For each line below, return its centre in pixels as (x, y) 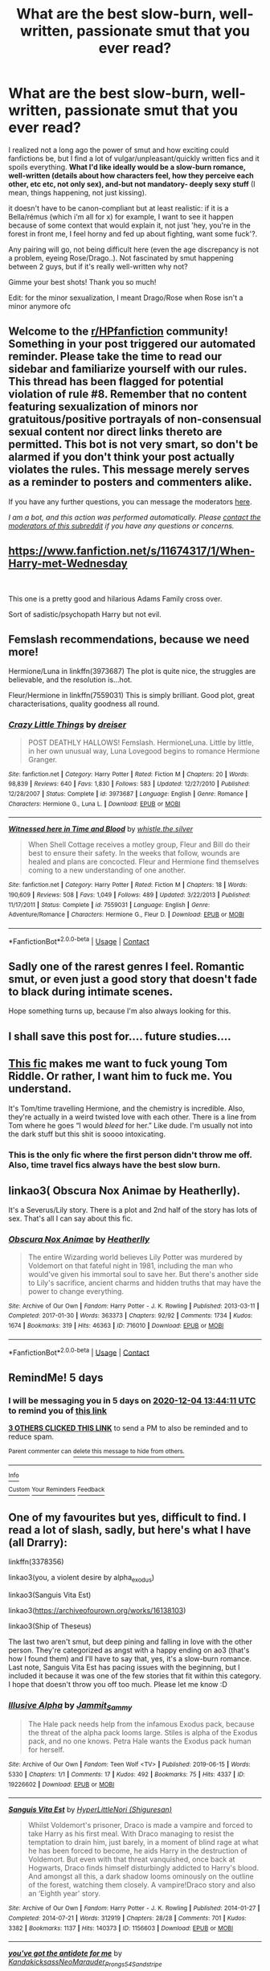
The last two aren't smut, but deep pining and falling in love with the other (131, 1641)
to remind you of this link (57, 1410)
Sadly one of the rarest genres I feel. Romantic (127, 966)
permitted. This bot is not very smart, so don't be (133, 444)
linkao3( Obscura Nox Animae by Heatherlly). (125, 1191)
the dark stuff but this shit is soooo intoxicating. (87, 1134)
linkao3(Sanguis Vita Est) (50, 1595)
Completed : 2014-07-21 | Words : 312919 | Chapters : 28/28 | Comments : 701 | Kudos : (127, 1919)
